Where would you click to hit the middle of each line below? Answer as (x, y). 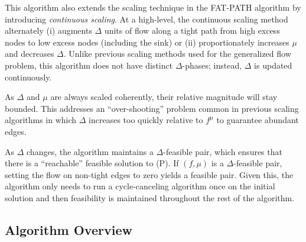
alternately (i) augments (48, 30)
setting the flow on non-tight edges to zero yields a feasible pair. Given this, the (149, 174)
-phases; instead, (212, 65)
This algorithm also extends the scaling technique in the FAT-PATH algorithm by (153, 7)
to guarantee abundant (258, 120)
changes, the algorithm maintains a (90, 151)
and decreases (30, 54)
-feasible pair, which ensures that (223, 151)
